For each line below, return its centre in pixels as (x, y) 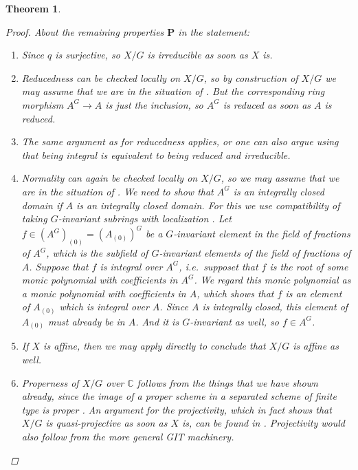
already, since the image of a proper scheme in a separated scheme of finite (179, 396)
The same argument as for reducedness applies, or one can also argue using (180, 141)
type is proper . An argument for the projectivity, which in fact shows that (177, 409)
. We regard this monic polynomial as (272, 280)
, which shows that (235, 293)
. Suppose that (59, 266)
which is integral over (104, 307)
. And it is (157, 321)
